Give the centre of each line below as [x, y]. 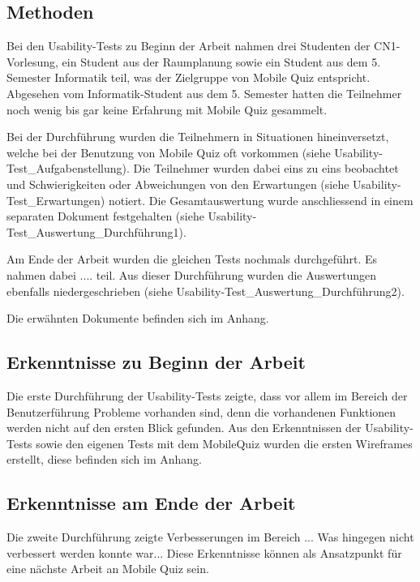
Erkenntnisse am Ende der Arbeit [151, 503]
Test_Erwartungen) [56, 200]
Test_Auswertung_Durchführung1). [96, 231]
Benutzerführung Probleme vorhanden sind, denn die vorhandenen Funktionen [201, 411]
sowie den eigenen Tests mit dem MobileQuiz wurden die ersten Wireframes [224, 443]
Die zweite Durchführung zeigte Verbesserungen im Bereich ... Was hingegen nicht [210, 537]
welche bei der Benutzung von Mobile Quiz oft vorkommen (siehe [169, 152]
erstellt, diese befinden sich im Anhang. [104, 459]
